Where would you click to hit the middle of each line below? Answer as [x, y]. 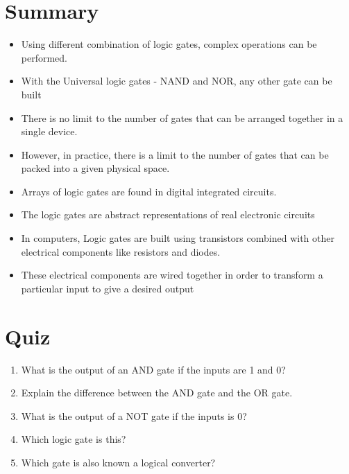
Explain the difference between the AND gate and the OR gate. [157, 393]
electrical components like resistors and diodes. [121, 251]
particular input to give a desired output [108, 288]
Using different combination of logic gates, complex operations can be [169, 44]
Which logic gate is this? [74, 439]
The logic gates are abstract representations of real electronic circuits [168, 214]
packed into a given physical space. [95, 168]
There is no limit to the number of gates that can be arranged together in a [182, 117]
